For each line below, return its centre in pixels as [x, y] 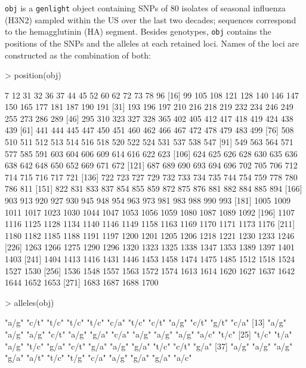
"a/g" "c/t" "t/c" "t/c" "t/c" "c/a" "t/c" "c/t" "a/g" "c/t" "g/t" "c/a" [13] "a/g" [146, 322]
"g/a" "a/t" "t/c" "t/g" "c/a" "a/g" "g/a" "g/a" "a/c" [98, 358]
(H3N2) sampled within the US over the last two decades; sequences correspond [151, 19]
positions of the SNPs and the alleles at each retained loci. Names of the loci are [152, 43]
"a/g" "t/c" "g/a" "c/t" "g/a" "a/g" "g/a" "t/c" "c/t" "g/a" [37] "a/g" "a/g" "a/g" [149, 346]
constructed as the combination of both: [78, 55]
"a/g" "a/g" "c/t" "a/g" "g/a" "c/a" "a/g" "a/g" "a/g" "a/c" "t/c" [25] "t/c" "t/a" [149, 334]
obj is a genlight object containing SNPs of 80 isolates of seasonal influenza [145, 8]
